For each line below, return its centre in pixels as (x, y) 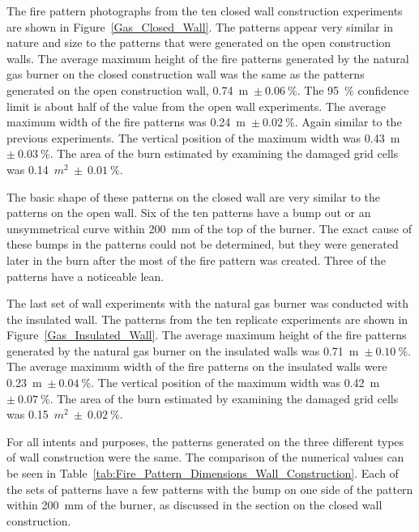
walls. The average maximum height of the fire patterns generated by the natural (208, 58)
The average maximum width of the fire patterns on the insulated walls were (197, 366)
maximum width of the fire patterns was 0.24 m (126, 122)
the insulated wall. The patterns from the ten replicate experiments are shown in (207, 319)
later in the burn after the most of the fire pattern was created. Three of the (196, 260)
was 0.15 (28, 414)
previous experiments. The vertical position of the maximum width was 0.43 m (203, 137)
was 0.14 (28, 169)
